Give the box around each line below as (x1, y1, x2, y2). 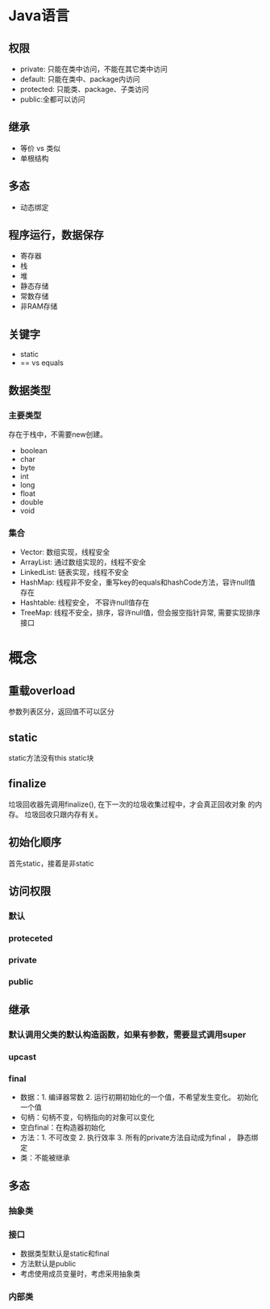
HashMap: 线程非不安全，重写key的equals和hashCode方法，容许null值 (19, 577, 256, 587)
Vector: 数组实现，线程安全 (19, 548, 110, 557)
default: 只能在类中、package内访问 (19, 74, 140, 84)
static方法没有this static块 (8, 753, 94, 763)
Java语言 (8, 6, 70, 25)
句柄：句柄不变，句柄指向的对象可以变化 (19, 1113, 155, 1122)
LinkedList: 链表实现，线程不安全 (19, 568, 129, 577)
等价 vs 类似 (19, 143, 60, 153)
